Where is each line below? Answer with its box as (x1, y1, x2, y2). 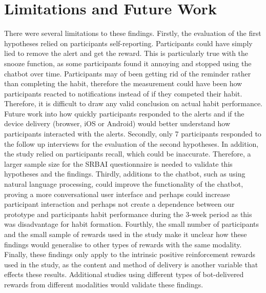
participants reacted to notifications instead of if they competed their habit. (4, 88, 242, 99)
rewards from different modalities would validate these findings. (4, 279, 203, 289)
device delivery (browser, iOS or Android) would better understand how (4, 118, 231, 129)
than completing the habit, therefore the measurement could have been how (4, 78, 242, 89)
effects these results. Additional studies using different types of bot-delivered (4, 269, 244, 280)
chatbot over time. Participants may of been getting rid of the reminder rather (4, 68, 251, 79)
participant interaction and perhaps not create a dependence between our (4, 199, 235, 209)
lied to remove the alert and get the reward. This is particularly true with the (4, 48, 249, 58)
